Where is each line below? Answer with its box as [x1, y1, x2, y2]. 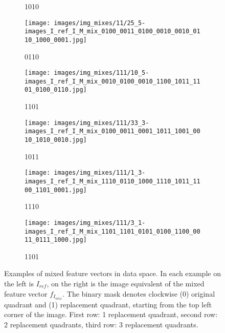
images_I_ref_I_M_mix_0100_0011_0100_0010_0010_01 [25, 28, 200, 35]
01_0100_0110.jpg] [25, 86, 87, 94]
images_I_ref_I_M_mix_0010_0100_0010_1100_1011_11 [25, 77, 200, 85]
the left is [4, 278, 34, 288]
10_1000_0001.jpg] [25, 36, 87, 44]
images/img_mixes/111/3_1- [54, 219, 146, 226]
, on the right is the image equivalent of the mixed [47, 278, 205, 288]
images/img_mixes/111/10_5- [54, 69, 149, 77]
